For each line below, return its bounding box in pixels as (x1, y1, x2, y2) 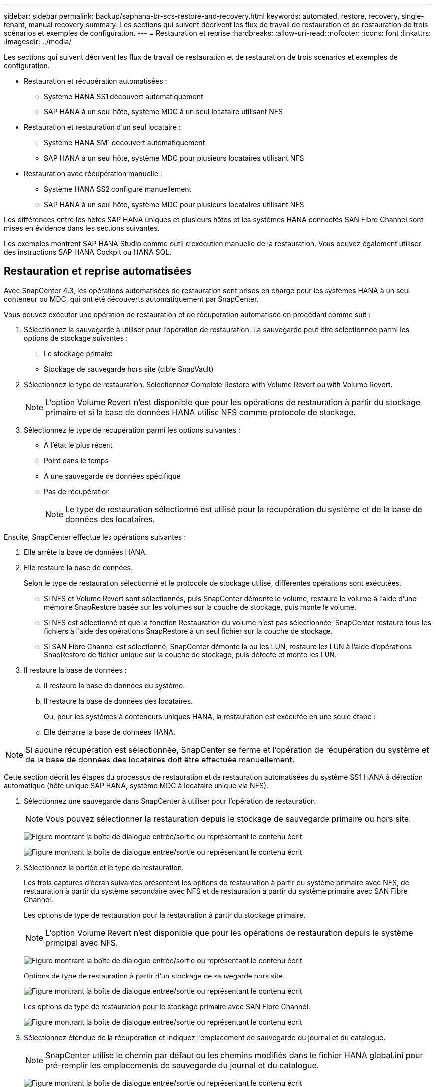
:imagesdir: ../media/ (4, 37, 72, 46)
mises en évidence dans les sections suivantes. (4, 224, 160, 232)
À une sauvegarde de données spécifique (44, 471, 181, 480)
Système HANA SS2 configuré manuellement (44, 185, 192, 193)
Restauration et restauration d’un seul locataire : (24, 123, 181, 131)
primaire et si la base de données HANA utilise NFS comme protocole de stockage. (45, 407, 356, 417)
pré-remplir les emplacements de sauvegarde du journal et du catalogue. (45, 1060, 319, 1070)
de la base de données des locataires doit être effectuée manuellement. (25, 754, 295, 764)
